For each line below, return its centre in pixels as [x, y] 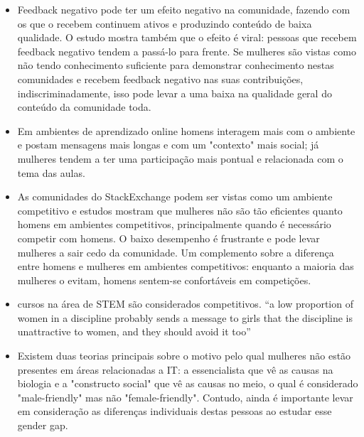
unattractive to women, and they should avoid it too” [134, 331]
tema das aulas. [51, 172]
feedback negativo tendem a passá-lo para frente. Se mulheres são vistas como [187, 51]
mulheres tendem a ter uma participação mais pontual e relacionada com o [180, 158]
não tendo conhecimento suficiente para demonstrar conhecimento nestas [176, 65]
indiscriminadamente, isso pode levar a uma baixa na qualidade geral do [175, 93]
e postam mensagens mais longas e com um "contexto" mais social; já [168, 145]
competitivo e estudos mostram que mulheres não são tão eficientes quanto [180, 210]
